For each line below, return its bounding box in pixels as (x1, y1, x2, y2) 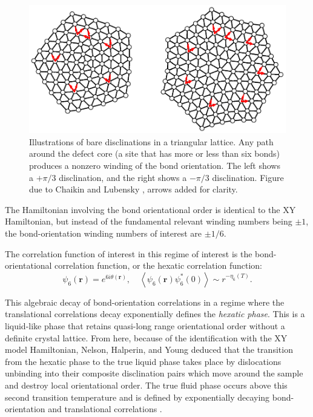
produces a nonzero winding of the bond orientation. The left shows (29, 159, 280, 171)
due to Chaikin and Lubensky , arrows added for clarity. (29, 183, 238, 195)
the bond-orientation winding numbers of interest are (5, 226, 202, 239)
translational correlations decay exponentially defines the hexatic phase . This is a (5, 307, 305, 320)
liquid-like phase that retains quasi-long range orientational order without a (5, 319, 285, 332)
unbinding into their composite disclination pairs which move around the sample (5, 367, 303, 379)
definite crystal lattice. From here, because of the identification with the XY (5, 331, 288, 344)
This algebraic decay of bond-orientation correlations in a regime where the (5, 295, 285, 308)
